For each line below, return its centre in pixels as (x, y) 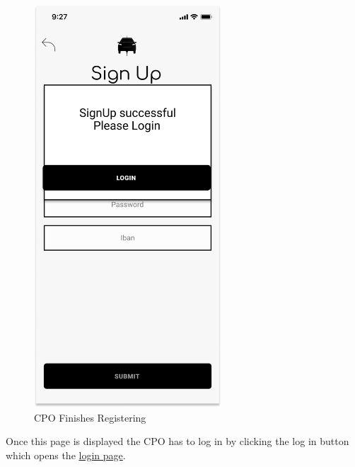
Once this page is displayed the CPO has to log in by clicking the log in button (177, 441)
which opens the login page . (66, 455)
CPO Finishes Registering (90, 417)
